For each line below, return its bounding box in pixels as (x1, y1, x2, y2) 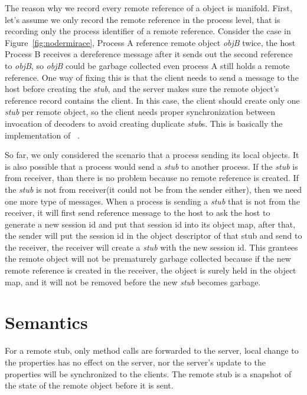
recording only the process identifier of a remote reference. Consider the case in (5, 25, 291, 37)
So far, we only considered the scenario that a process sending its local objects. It (5, 149, 299, 161)
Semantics (5, 310, 88, 334)
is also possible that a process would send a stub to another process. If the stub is (5, 160, 298, 172)
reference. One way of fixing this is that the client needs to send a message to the (5, 71, 299, 83)
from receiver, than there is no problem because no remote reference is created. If (5, 172, 299, 184)
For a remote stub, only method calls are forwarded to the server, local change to (5, 344, 299, 357)
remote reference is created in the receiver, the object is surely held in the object (5, 264, 296, 276)
